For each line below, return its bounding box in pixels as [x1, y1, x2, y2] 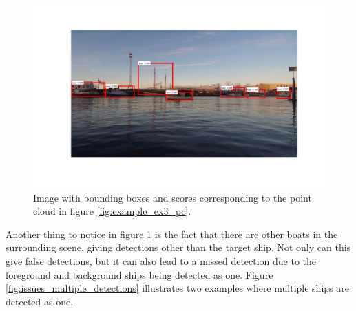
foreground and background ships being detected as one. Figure [6, 267, 273, 281]
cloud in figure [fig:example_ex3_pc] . [33, 204, 191, 218]
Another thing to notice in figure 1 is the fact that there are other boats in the [6, 226, 338, 241]
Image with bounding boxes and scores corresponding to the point [33, 190, 312, 204]
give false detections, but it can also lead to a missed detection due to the [6, 253, 317, 268]
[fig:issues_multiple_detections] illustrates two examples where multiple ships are [6, 281, 349, 295]
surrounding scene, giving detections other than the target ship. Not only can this [6, 240, 351, 255]
